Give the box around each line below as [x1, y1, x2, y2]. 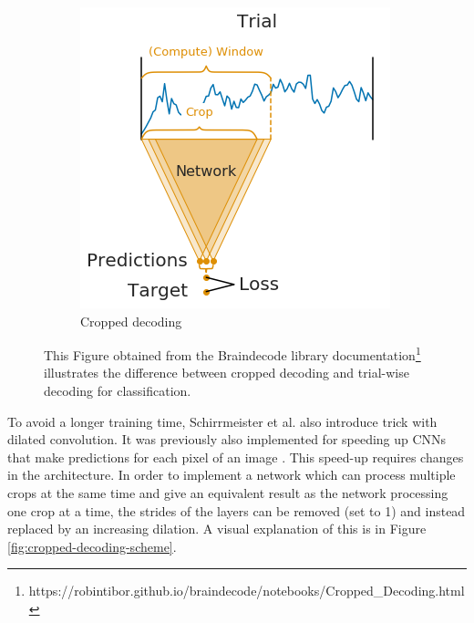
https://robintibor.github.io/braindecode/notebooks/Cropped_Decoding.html [28, 581, 465, 600]
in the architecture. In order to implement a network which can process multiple [7, 465, 456, 484]
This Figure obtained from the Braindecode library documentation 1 [44, 343, 421, 364]
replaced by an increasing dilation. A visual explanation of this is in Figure [7, 519, 427, 538]
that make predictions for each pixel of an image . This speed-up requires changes [7, 447, 464, 466]
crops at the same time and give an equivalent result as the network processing [7, 483, 448, 502]
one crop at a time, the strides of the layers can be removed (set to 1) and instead [7, 501, 466, 520]
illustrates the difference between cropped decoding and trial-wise [44, 363, 409, 382]
